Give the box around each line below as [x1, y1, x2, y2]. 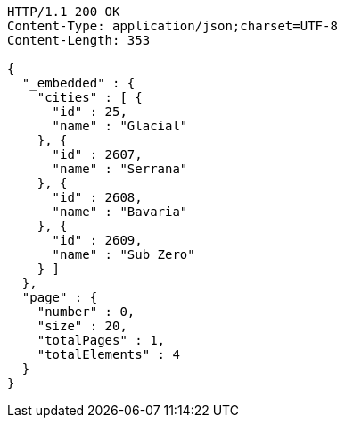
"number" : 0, [37, 304, 136, 319]
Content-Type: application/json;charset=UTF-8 [7, 19, 338, 33]
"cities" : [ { [37, 90, 143, 104]
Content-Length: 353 [7, 33, 151, 47]
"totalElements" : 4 [37, 347, 180, 362]
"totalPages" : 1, [37, 333, 166, 347]
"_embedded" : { [21, 76, 136, 90]
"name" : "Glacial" [52, 119, 188, 133]
